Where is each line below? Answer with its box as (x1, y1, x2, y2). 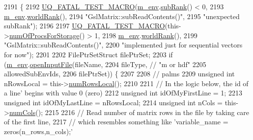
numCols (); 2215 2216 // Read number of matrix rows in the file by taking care (9, 107, 250, 117)
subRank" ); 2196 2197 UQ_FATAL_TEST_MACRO (4, 21, 165, 31)
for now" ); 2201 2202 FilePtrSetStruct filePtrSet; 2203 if (4, 49, 173, 59)
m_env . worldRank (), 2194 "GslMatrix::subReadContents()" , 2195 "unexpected (4, 11, 240, 21)
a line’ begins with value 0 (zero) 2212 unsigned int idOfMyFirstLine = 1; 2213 (4, 88, 242, 98)
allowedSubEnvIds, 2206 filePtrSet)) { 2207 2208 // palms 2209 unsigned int (4, 69, 235, 79)
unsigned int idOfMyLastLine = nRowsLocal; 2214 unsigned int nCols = (4, 97, 223, 107)
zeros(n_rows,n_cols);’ (4, 126, 73, 136)
